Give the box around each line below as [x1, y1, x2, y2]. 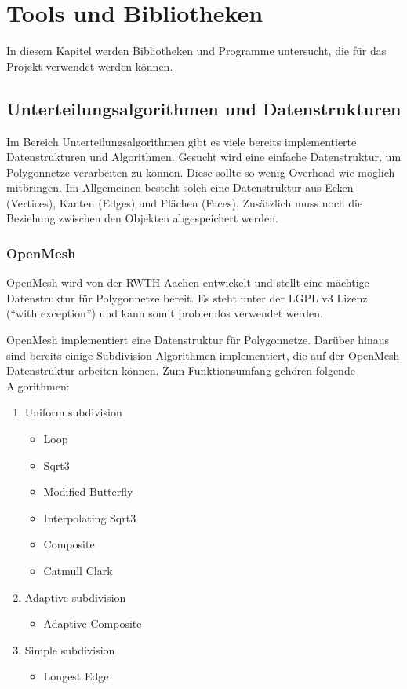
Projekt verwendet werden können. [6, 57, 173, 74]
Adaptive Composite [43, 615, 142, 632]
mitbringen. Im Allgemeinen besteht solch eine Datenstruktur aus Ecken [6, 179, 354, 196]
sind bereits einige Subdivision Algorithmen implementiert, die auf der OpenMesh [6, 346, 400, 363]
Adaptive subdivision [24, 588, 126, 605]
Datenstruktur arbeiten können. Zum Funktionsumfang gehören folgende [6, 362, 355, 379]
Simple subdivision [24, 641, 115, 658]
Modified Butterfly [43, 483, 133, 500]
